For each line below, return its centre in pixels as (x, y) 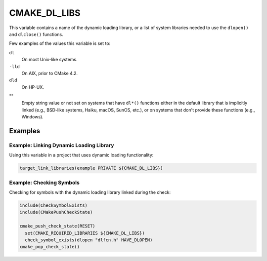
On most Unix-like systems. (49, 60)
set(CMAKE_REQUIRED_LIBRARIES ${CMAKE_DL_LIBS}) (85, 233)
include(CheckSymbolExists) (53, 205)
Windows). (33, 117)
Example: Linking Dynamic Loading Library (62, 146)
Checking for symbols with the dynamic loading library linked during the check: (90, 192)
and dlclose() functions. (36, 34)
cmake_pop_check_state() (50, 247)
